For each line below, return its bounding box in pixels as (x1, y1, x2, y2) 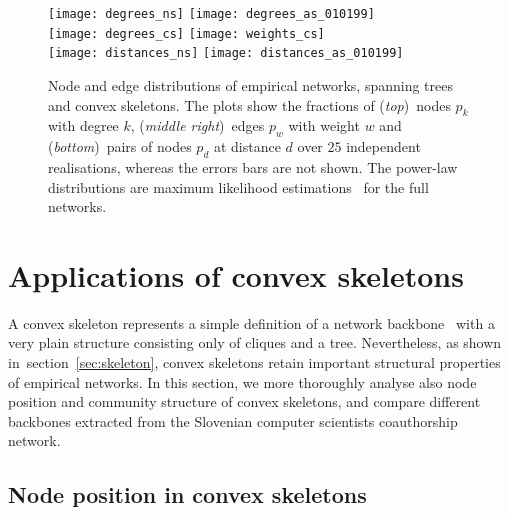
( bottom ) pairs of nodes (48, 136, 192, 157)
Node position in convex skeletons (8, 479, 367, 510)
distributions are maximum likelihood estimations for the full (48, 176, 429, 197)
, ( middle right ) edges (130, 115, 265, 136)
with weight (288, 115, 360, 136)
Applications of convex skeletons (8, 254, 464, 295)
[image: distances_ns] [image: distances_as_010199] (48, 46, 404, 61)
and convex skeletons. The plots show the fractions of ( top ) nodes (48, 94, 451, 115)
